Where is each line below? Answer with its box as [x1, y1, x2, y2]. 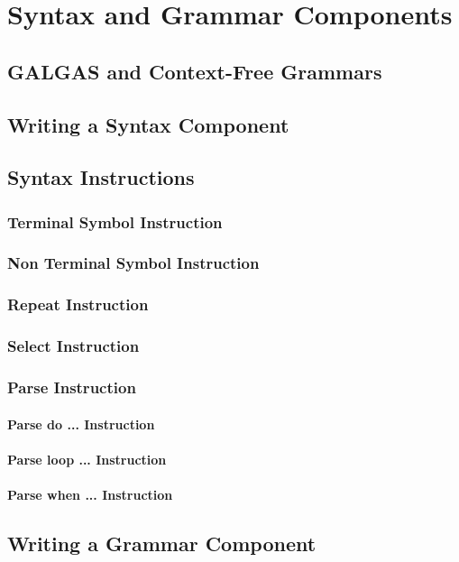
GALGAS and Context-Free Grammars [7, 57, 382, 85]
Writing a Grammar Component [7, 529, 317, 557]
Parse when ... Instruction [7, 484, 173, 503]
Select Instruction [7, 335, 140, 357]
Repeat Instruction [7, 293, 149, 316]
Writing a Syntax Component [7, 110, 289, 138]
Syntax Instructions [7, 163, 195, 191]
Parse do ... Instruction [7, 414, 155, 433]
